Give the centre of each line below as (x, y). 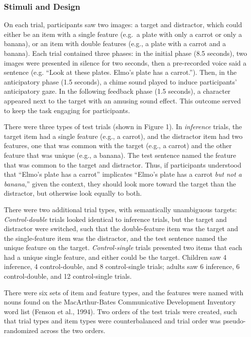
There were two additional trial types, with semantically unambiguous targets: (120, 209)
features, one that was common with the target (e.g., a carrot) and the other (118, 145)
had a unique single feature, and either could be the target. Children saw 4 (115, 257)
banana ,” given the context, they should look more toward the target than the (120, 183)
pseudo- (234, 321)
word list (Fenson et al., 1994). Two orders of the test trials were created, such (120, 311)
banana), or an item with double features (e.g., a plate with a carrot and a (115, 43)
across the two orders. (73, 330)
